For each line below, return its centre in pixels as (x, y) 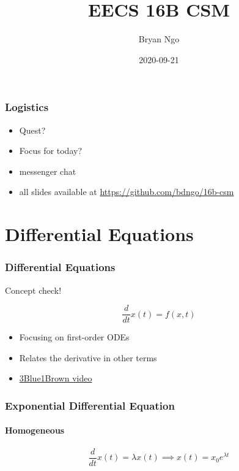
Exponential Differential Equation (90, 405)
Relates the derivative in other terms (88, 357)
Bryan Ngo (159, 39)
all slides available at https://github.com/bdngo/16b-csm (127, 192)
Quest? (32, 130)
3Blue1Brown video (56, 378)
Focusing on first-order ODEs (74, 337)
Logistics (27, 107)
